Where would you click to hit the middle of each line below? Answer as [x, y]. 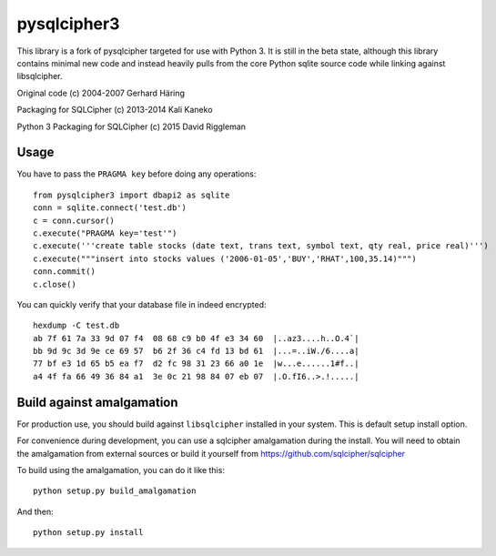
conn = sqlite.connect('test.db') [110, 208]
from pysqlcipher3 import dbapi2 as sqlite [132, 195]
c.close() [55, 284]
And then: [35, 511]
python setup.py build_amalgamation [115, 491]
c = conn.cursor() [74, 220]
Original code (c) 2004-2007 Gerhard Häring [101, 93]
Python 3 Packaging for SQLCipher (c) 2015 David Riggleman [131, 126]
